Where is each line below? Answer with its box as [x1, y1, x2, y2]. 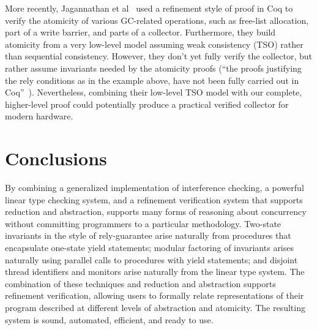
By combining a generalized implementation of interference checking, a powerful [5, 181, 304, 194]
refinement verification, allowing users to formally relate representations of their [5, 289, 304, 302]
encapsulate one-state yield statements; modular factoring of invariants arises [5, 241, 294, 254]
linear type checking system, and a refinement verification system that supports [5, 193, 303, 206]
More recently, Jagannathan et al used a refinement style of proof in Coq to [5, 2, 293, 14]
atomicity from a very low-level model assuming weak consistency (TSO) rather [5, 37, 304, 50]
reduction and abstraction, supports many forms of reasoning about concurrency [5, 205, 307, 218]
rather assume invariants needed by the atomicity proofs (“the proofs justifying [5, 61, 302, 74]
